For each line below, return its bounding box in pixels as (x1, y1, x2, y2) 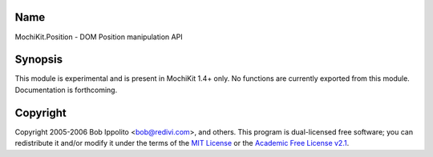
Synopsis (14, 53, 63, 66)
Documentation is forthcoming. (14, 85, 118, 95)
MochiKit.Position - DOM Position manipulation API (14, 32, 184, 42)
